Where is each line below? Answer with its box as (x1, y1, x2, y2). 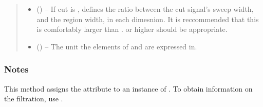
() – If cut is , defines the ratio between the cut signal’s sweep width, (36, 4, 254, 14)
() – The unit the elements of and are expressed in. (36, 41, 197, 51)
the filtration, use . (4, 93, 63, 104)
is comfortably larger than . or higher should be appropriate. (36, 24, 228, 34)
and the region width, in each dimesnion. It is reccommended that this (36, 13, 259, 24)
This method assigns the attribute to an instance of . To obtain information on (4, 83, 253, 94)
